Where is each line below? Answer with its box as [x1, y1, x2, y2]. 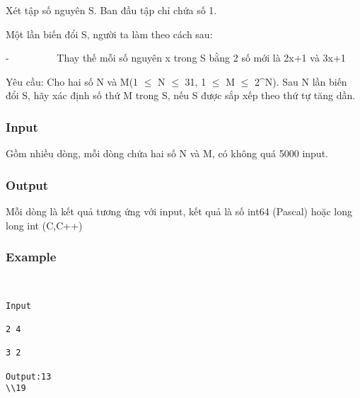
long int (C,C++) [6, 217, 83, 232]
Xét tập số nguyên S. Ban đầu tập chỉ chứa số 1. [6, 3, 217, 17]
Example [6, 248, 57, 266]
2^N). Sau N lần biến [254, 74, 347, 89]
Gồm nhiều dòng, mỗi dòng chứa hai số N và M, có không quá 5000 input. [6, 146, 328, 161]
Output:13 [6, 371, 52, 382]
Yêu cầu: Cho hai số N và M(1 [6, 74, 139, 89]
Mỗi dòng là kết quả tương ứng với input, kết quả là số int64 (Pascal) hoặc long [6, 204, 352, 218]
